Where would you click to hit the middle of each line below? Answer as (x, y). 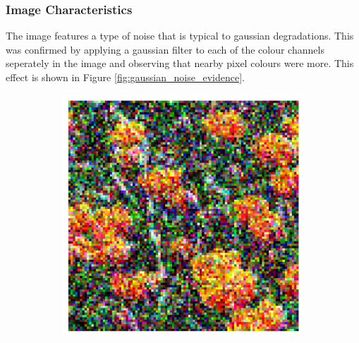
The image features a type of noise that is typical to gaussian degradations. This (180, 36)
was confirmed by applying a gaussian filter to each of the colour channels (165, 49)
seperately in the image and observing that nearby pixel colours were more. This (180, 63)
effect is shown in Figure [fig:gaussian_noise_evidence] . (125, 77)
